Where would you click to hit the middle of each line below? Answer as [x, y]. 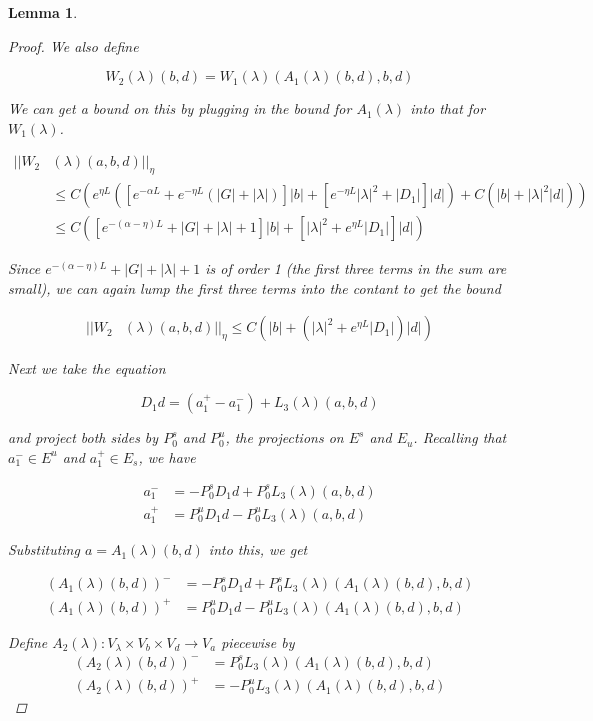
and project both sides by [83, 437]
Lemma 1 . [43, 12]
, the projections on [284, 437]
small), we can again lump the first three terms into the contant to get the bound [254, 287]
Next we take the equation [87, 368]
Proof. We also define [73, 45]
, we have [167, 456]
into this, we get [258, 549]
